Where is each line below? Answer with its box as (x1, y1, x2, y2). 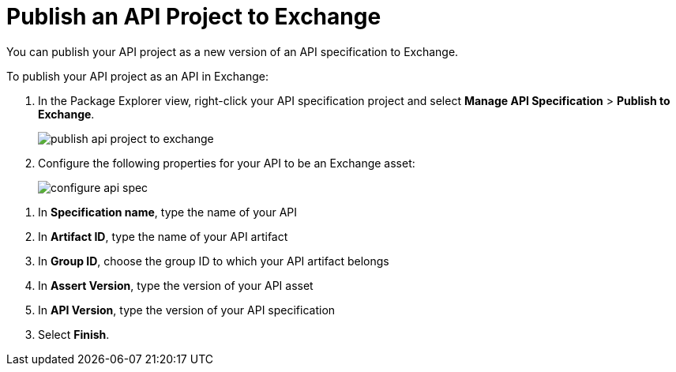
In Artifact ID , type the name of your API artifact (38, 229, 288, 243)
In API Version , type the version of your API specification (38, 302, 336, 317)
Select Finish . (38, 327, 110, 341)
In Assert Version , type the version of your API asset (38, 278, 314, 292)
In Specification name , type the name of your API (38, 205, 297, 219)
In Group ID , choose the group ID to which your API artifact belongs (38, 254, 389, 268)
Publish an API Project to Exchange (6, 3, 381, 30)
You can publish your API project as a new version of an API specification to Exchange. (6, 44, 459, 58)
